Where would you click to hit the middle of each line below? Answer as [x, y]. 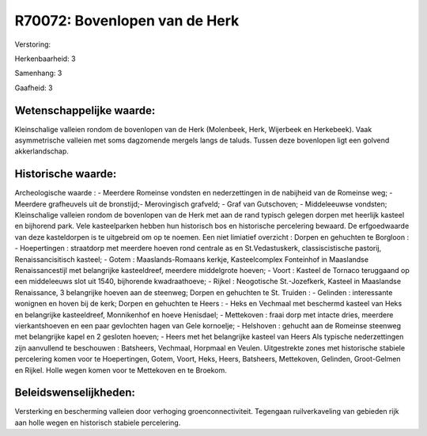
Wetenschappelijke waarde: [85, 110]
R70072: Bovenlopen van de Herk [127, 21]
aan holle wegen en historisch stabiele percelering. [98, 423]
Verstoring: [33, 44]
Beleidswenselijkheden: [75, 393]
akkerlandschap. [42, 151]
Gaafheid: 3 [34, 88]
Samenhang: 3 [38, 73]
